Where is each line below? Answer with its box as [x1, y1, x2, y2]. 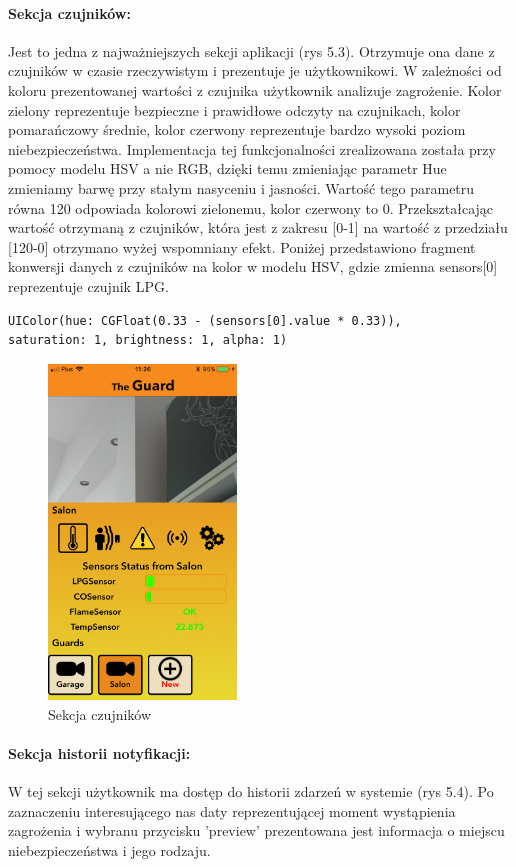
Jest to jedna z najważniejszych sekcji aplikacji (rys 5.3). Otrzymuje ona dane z [8, 40, 495, 61]
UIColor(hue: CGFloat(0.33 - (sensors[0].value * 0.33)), [8, 313, 402, 328]
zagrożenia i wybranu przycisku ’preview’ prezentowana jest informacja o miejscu [8, 820, 505, 841]
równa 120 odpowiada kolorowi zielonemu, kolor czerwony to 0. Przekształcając [8, 197, 494, 218]
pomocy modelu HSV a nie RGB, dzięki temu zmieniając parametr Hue [8, 158, 447, 179]
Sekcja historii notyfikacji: [8, 743, 191, 763]
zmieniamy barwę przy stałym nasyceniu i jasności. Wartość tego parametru [8, 177, 475, 198]
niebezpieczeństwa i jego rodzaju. [8, 839, 211, 860]
